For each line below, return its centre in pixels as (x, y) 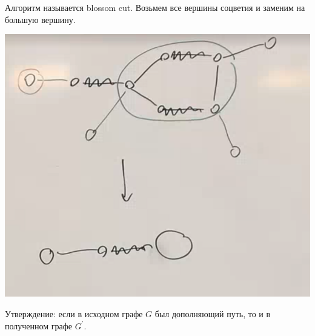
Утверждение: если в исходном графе (74, 313)
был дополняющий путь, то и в (213, 313)
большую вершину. (40, 19)
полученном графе (39, 325)
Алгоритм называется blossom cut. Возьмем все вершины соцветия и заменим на (155, 7)
